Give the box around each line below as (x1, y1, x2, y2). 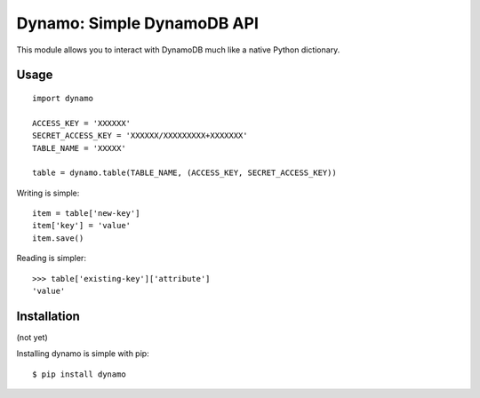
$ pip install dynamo (32, 369, 126, 379)
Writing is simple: (16, 187, 80, 198)
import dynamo (32, 93, 93, 103)
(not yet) (16, 331, 48, 342)
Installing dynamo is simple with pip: (16, 348, 150, 359)
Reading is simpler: (16, 253, 86, 264)
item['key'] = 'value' (32, 220, 132, 231)
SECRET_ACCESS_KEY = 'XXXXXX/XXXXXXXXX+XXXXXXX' (32, 131, 248, 141)
